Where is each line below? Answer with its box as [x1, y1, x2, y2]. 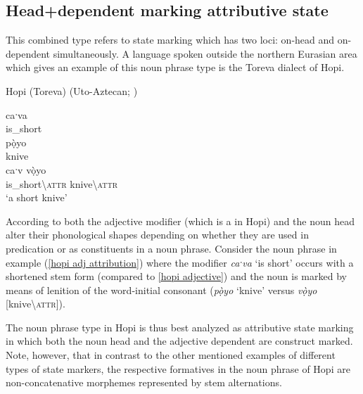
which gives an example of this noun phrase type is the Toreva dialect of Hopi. [6, 60, 345, 75]
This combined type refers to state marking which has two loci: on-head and [6, 32, 335, 47]
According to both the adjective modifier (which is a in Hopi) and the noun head [6, 213, 355, 228]
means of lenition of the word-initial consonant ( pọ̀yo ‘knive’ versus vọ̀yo [6, 282, 317, 297]
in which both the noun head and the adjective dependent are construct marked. [6, 333, 353, 348]
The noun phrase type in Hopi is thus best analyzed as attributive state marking [6, 319, 354, 334]
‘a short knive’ [6, 190, 68, 205]
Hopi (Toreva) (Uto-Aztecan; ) [6, 83, 138, 98]
